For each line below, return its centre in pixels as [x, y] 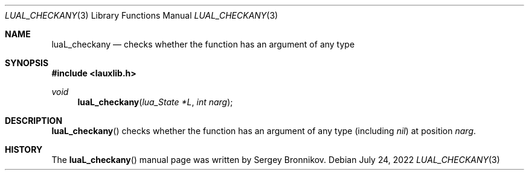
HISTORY [24, 149]
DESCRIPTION [34, 121]
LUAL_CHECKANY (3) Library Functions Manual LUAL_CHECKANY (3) [142, 15]
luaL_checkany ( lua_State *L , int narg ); [155, 102]
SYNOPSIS [27, 63]
